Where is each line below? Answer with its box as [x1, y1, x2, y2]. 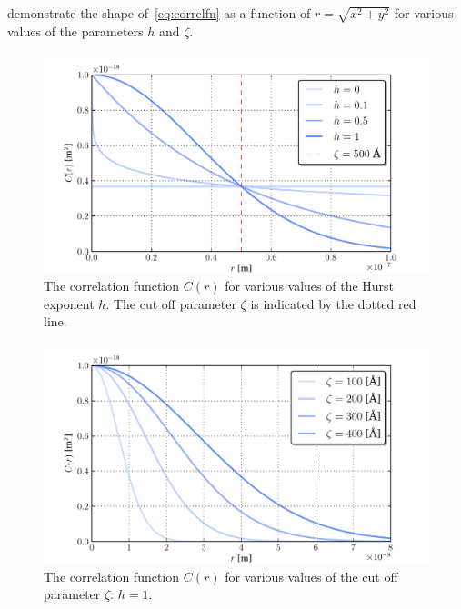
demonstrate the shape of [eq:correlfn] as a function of [7, 4, 311, 22]
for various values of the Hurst [225, 276, 395, 295]
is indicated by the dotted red [250, 294, 416, 313]
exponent [44, 294, 95, 313]
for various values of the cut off [225, 566, 398, 585]
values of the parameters [7, 21, 144, 40]
